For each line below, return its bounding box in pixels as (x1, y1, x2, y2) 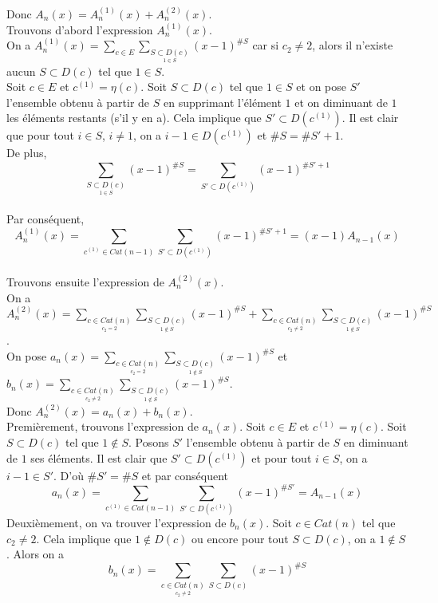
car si (252, 37, 279, 53)
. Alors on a (6, 546, 65, 562)
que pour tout (6, 127, 74, 144)
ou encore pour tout (191, 530, 289, 546)
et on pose (296, 78, 347, 95)
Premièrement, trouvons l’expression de (6, 418, 199, 435)
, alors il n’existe (312, 37, 393, 53)
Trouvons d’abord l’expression (6, 21, 153, 37)
